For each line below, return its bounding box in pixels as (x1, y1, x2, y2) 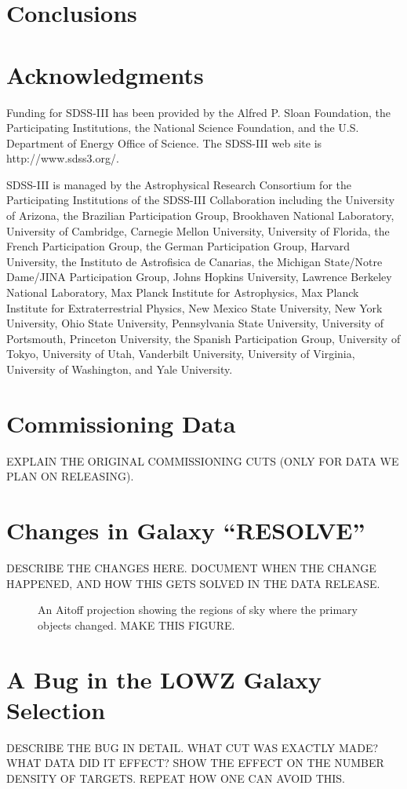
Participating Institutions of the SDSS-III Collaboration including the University (6, 192, 395, 208)
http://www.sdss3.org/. (6, 150, 119, 166)
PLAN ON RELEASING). (6, 468, 134, 484)
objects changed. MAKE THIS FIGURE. (38, 616, 235, 633)
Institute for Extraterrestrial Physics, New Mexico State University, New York (6, 299, 383, 316)
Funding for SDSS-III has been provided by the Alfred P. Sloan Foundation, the (6, 104, 391, 120)
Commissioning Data (6, 407, 236, 439)
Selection (6, 693, 106, 725)
